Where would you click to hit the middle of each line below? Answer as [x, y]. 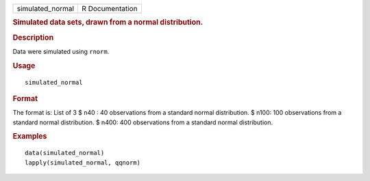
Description [33, 38]
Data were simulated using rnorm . [61, 51]
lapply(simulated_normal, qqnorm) [83, 163]
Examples [30, 137]
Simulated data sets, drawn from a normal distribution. [108, 23]
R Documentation [110, 9]
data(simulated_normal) [65, 153]
